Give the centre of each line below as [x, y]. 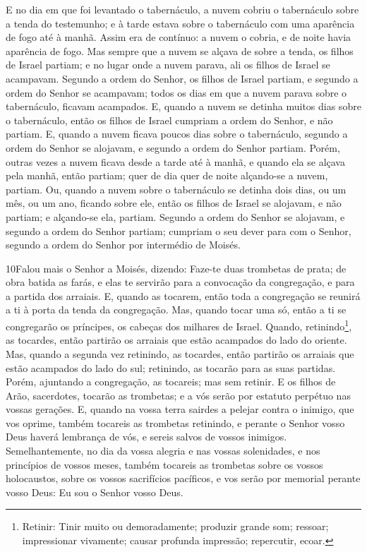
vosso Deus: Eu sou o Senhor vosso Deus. [95, 492]
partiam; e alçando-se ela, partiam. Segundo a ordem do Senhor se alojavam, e [175, 216]
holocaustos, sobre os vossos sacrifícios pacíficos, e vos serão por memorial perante [183, 478]
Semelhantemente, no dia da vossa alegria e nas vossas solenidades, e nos [163, 451]
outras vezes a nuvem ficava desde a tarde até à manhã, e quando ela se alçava [175, 161]
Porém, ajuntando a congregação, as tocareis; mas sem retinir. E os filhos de [171, 382]
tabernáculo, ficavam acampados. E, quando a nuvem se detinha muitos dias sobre [183, 106]
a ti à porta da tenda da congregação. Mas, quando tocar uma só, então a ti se [176, 310]
